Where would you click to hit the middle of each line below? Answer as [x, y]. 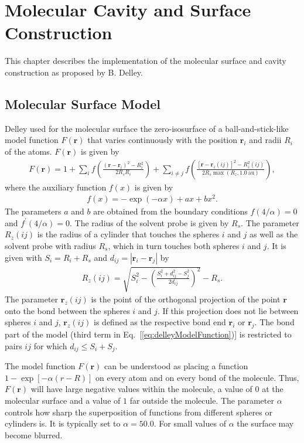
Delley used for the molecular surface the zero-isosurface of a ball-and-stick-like [147, 128]
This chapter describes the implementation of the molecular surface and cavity [146, 61]
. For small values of [190, 423]
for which [50, 345]
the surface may [265, 423]
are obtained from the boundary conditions [170, 211]
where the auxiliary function [56, 187]
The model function [40, 366]
